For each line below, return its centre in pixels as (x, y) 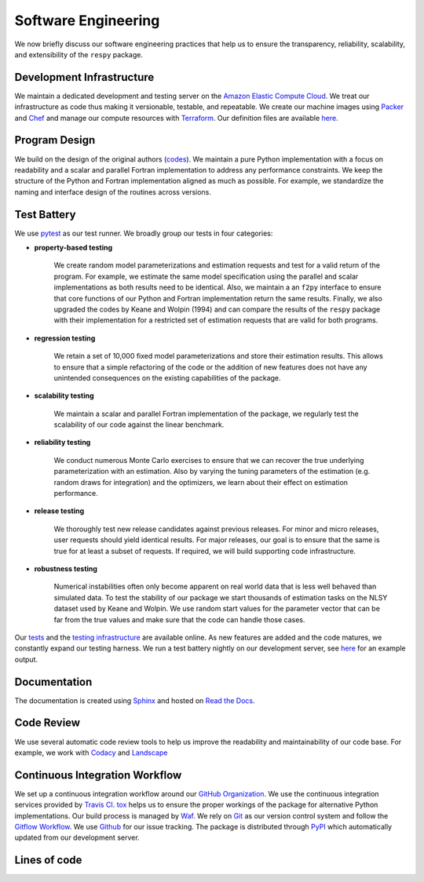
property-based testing (73, 248)
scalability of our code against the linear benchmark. (139, 425)
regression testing (65, 338)
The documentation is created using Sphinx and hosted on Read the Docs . (135, 700)
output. (26, 659)
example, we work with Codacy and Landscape (91, 753)
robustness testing (66, 568)
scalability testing (64, 395)
